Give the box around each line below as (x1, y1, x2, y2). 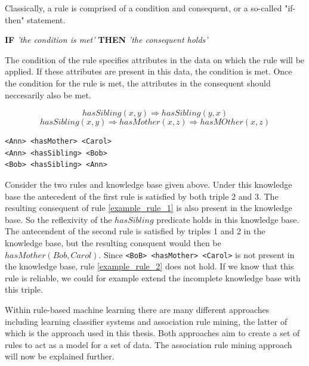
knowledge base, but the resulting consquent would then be (5, 236, 221, 249)
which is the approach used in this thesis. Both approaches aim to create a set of (5, 327, 300, 339)
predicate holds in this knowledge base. (156, 213, 299, 225)
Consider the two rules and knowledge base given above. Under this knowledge (5, 178, 292, 190)
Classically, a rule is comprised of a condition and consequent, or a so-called (5, 2, 282, 14)
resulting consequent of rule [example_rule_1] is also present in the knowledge (5, 201, 292, 214)
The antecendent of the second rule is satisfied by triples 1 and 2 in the (5, 225, 265, 237)
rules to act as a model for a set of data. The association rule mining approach (5, 338, 292, 351)
